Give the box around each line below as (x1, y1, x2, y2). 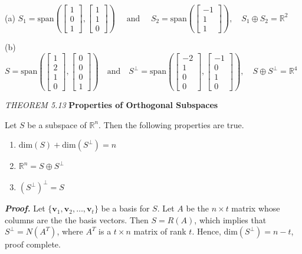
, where (57, 225, 83, 237)
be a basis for (101, 202, 150, 214)
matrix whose (231, 202, 280, 214)
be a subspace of (27, 118, 87, 131)
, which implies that (194, 213, 267, 226)
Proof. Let (5, 202, 45, 214)
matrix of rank (133, 225, 186, 237)
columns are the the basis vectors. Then (5, 213, 149, 226)
